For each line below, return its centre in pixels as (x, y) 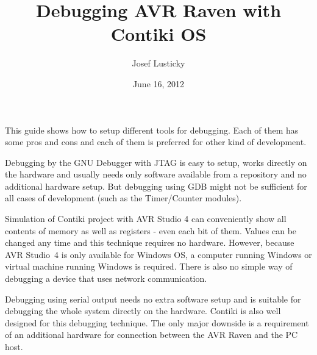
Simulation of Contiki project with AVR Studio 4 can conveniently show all (146, 219)
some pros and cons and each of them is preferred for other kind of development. (156, 142)
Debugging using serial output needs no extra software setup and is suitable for (153, 299)
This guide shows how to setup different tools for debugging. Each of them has (152, 130)
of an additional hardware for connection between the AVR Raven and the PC (151, 335)
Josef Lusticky (158, 63)
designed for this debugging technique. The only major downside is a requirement (157, 322)
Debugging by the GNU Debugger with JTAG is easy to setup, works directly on (156, 162)
